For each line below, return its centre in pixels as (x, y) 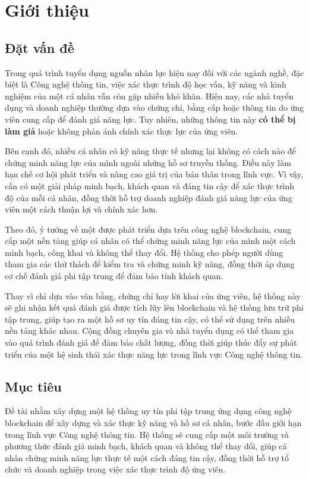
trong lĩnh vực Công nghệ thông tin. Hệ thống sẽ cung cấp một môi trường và (147, 434)
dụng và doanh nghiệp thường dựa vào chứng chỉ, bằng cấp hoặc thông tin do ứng (154, 107)
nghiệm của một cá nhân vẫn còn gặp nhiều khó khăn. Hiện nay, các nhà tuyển (149, 96)
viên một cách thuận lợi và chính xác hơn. (81, 209)
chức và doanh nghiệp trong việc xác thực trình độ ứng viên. (115, 469)
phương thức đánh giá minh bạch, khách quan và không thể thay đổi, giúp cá (146, 446)
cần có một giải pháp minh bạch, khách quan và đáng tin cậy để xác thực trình (149, 185)
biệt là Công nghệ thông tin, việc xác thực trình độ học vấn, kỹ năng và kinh (146, 84)
